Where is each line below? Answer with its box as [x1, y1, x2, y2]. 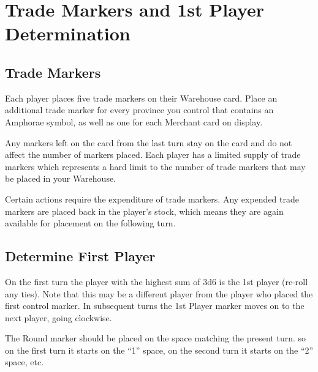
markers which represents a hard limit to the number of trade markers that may [5, 160, 306, 173]
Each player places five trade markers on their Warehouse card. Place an [5, 91, 278, 104]
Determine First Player [5, 247, 156, 266]
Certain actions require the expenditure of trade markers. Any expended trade [5, 192, 299, 205]
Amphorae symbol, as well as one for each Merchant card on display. [5, 115, 263, 128]
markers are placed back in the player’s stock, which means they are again [5, 204, 284, 217]
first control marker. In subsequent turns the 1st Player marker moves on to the [5, 299, 305, 312]
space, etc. [5, 355, 44, 368]
